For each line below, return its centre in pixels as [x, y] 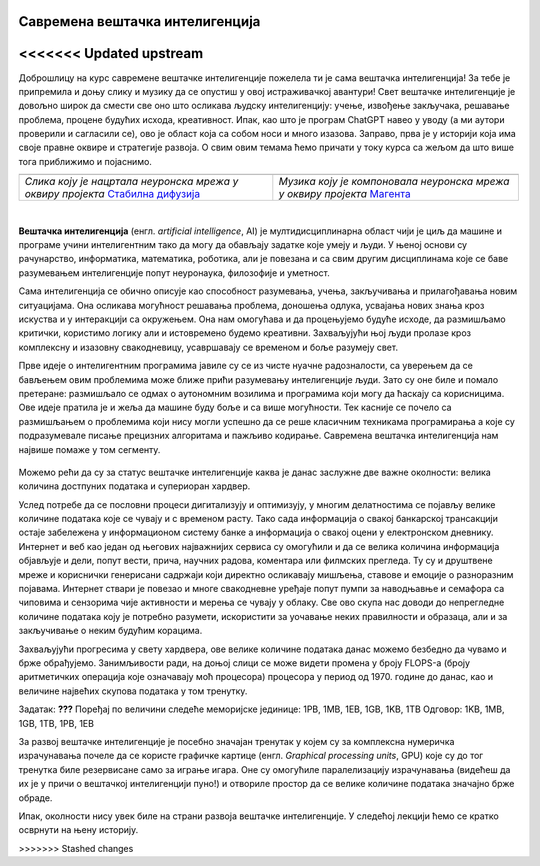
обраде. [35, 797]
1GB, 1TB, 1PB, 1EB [56, 723]
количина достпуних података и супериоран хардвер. [134, 486]
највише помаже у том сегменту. [89, 449]
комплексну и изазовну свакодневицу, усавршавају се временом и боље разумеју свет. [208, 347]
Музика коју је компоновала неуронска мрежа [394, 182]
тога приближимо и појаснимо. [85, 161]
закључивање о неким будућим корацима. [110, 631]
